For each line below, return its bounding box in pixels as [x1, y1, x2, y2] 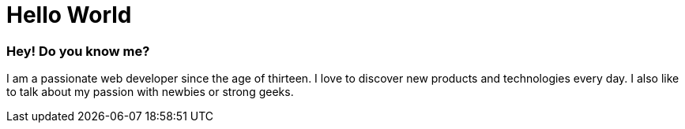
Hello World [6, 2, 132, 28]
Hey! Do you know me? [6, 42, 150, 59]
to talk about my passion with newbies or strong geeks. [6, 85, 294, 99]
